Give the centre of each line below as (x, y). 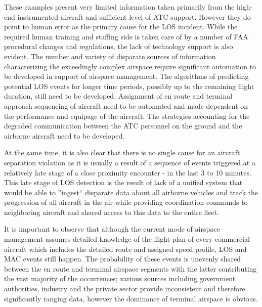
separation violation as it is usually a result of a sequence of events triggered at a (130, 162)
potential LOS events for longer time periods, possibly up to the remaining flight (129, 86)
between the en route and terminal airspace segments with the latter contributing (130, 268)
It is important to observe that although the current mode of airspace (112, 229)
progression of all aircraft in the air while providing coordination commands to (126, 202)
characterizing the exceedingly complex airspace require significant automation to (130, 66)
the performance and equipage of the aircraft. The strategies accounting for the (127, 116)
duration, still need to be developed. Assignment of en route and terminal (118, 96)
